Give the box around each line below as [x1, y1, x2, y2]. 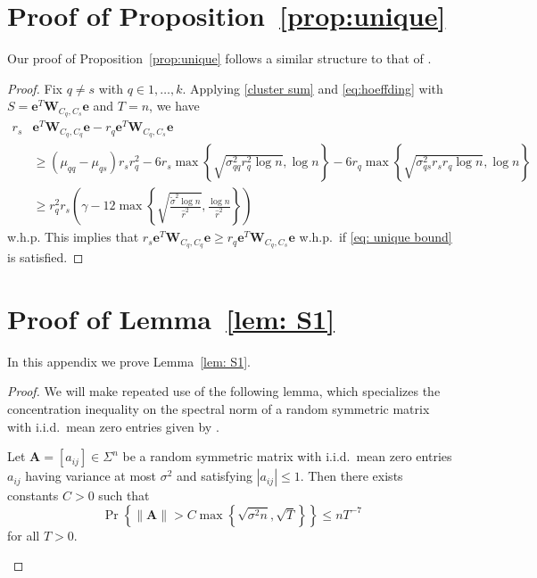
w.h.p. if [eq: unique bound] [299, 227, 452, 246]
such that [98, 486, 150, 505]
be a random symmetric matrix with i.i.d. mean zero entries [122, 447, 452, 466]
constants [7, 486, 59, 505]
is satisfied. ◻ [7, 248, 84, 267]
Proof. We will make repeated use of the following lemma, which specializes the [7, 382, 441, 400]
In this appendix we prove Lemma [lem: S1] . [7, 351, 251, 370]
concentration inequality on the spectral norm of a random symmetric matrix [7, 399, 430, 417]
